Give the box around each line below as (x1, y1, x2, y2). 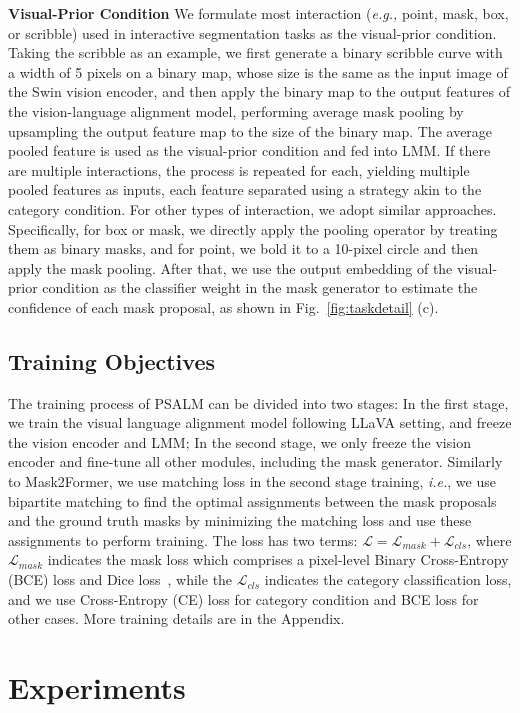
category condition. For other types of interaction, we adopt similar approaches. (8, 198, 497, 219)
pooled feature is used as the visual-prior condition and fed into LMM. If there (8, 140, 491, 161)
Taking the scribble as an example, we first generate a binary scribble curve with (8, 42, 503, 63)
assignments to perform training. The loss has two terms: (8, 529, 358, 550)
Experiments (8, 667, 186, 708)
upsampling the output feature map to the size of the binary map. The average (8, 120, 493, 141)
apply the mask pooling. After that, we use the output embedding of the (8, 257, 453, 278)
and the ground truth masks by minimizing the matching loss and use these (8, 510, 472, 531)
